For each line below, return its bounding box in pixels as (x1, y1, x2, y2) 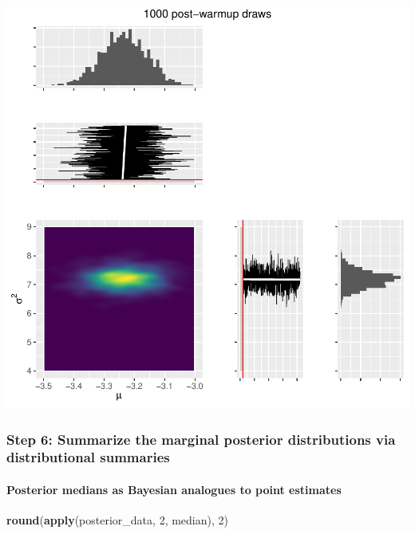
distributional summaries (6, 447, 170, 467)
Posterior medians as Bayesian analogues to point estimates (6, 481, 342, 497)
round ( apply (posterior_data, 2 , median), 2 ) (6, 512, 228, 528)
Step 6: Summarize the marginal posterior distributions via (6, 429, 396, 449)
